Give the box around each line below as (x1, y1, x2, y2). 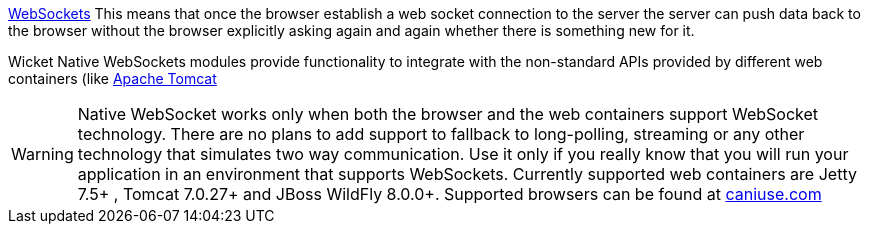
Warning (11, 144, 74, 164)
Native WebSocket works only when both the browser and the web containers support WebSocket (77, 104, 819, 124)
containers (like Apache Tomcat (8, 70, 217, 87)
